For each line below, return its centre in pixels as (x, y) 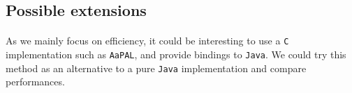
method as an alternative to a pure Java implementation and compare (156, 68)
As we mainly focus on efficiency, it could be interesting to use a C (147, 41)
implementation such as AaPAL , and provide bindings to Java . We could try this (176, 54)
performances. (35, 82)
